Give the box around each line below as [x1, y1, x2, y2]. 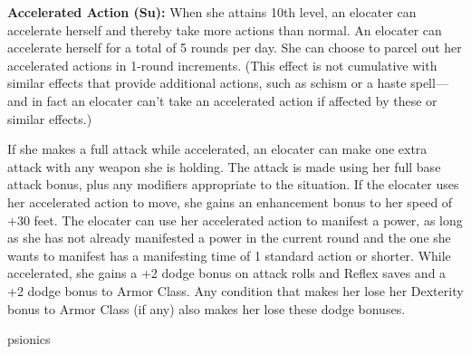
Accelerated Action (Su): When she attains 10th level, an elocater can [7, 3, 417, 21]
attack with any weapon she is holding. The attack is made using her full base [7, 157, 441, 176]
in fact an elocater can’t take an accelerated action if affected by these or [32, 91, 437, 110]
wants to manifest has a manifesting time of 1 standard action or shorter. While [7, 245, 451, 264]
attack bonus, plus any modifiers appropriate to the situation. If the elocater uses [7, 175, 459, 194]
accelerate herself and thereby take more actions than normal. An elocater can [7, 20, 442, 39]
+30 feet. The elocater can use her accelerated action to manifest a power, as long [7, 210, 463, 229]
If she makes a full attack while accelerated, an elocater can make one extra [7, 139, 428, 158]
